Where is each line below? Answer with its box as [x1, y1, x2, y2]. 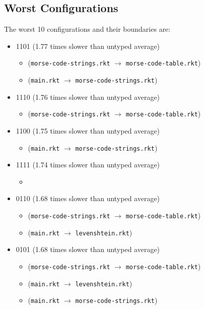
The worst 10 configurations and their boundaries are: [4, 24, 171, 34]
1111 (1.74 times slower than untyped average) [16, 159, 160, 170]
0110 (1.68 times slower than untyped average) [16, 193, 160, 204]
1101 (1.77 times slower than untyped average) [16, 40, 160, 51]
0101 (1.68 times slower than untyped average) [16, 244, 160, 255]
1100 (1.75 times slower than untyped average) [16, 125, 160, 136]
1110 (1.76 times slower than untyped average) [16, 91, 160, 102]
